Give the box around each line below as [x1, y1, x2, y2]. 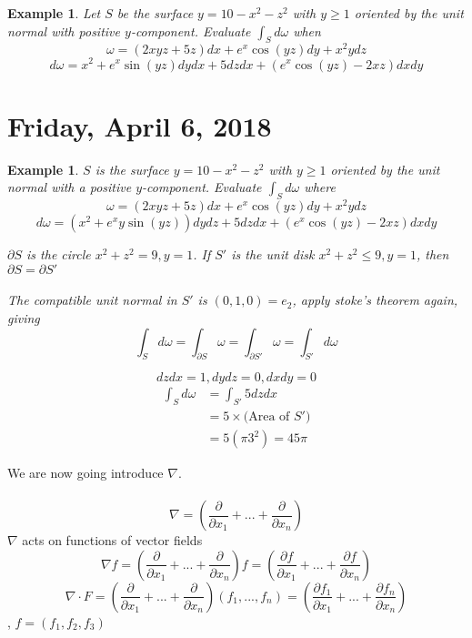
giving [7, 308, 40, 327]
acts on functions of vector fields [22, 531, 203, 550]
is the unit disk [231, 245, 315, 264]
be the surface [116, 4, 194, 22]
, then [416, 245, 449, 264]
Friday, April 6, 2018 [7, 106, 272, 144]
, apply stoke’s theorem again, [292, 290, 458, 309]
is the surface [95, 159, 169, 178]
